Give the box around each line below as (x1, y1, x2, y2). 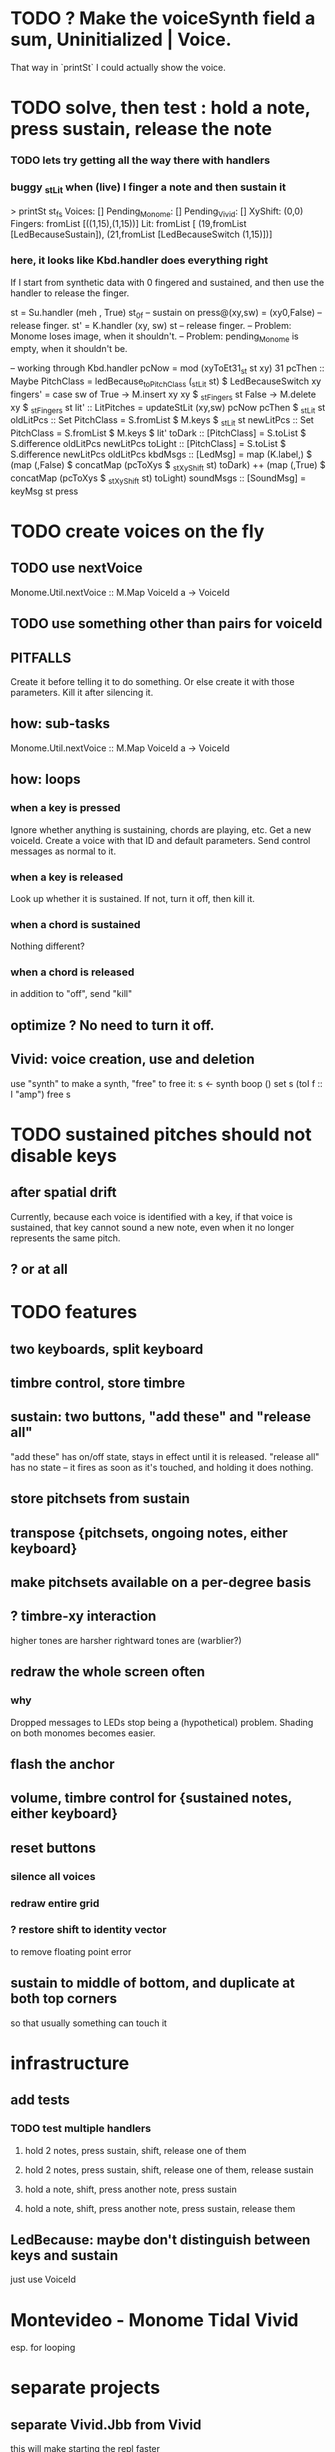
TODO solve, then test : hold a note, (10, 97, 311, 119)
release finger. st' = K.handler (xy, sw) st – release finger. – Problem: (10, 319, 292, 331)
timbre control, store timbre (10, 1375, 186, 1392)
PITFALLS (10, 649, 72, 666)
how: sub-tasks (10, 715, 111, 732)
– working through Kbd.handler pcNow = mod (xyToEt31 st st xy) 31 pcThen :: (10, 362, 325, 377)
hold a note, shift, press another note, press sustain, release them (24, 2202, 296, 2214)
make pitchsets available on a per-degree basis (10, 1574, 312, 1591)
